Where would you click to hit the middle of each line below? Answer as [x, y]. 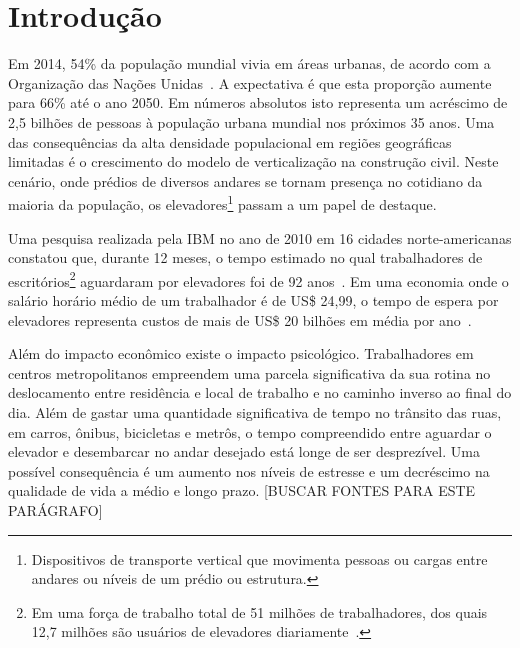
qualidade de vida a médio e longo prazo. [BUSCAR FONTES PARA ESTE [242, 490]
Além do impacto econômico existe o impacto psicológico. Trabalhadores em [241, 353]
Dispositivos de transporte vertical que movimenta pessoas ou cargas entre [259, 558]
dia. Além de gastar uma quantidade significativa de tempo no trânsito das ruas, [255, 411]
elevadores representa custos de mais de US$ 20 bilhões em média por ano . [240, 319]
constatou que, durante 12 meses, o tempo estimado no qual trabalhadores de [245, 257]
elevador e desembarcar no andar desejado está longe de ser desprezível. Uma [244, 451]
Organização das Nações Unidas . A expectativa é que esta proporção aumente [250, 82]
